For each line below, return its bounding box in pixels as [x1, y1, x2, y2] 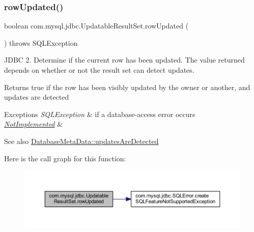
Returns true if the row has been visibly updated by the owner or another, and [4, 81, 250, 92]
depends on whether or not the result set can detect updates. [4, 65, 194, 75]
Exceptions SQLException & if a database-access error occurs [4, 108, 195, 119]
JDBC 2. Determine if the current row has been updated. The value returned [4, 54, 245, 65]
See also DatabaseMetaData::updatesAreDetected [4, 135, 159, 146]
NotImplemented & [4, 119, 63, 129]
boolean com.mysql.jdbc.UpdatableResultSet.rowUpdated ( [4, 20, 189, 31]
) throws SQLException [4, 37, 78, 48]
